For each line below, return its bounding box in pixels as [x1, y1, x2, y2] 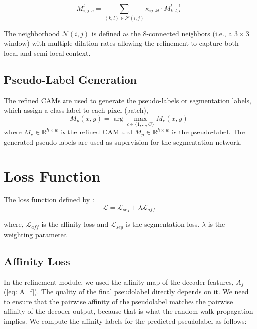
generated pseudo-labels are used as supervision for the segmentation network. [4, 136, 242, 147]
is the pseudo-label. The [172, 127, 245, 137]
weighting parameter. [4, 229, 68, 239]
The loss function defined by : [4, 195, 94, 205]
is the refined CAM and [61, 127, 132, 137]
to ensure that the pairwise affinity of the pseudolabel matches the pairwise [4, 296, 233, 306]
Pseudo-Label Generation [4, 72, 137, 87]
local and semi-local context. [4, 48, 91, 58]
